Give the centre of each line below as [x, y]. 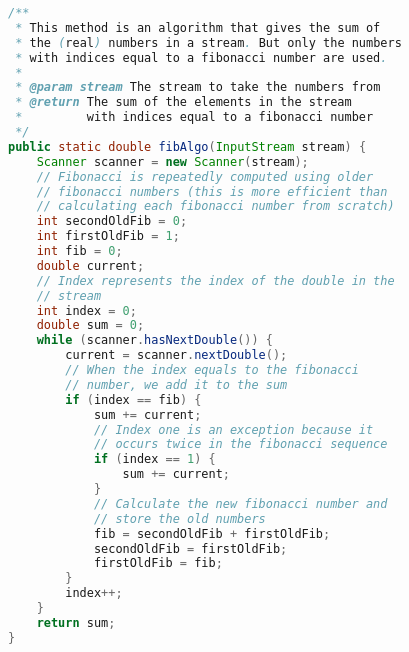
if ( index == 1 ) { [154, 459]
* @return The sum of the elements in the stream [183, 102]
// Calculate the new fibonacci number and [240, 503]
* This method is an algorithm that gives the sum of [198, 27]
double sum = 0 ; [90, 325]
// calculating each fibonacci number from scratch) [215, 206]
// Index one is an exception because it [233, 429]
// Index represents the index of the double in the [215, 280]
